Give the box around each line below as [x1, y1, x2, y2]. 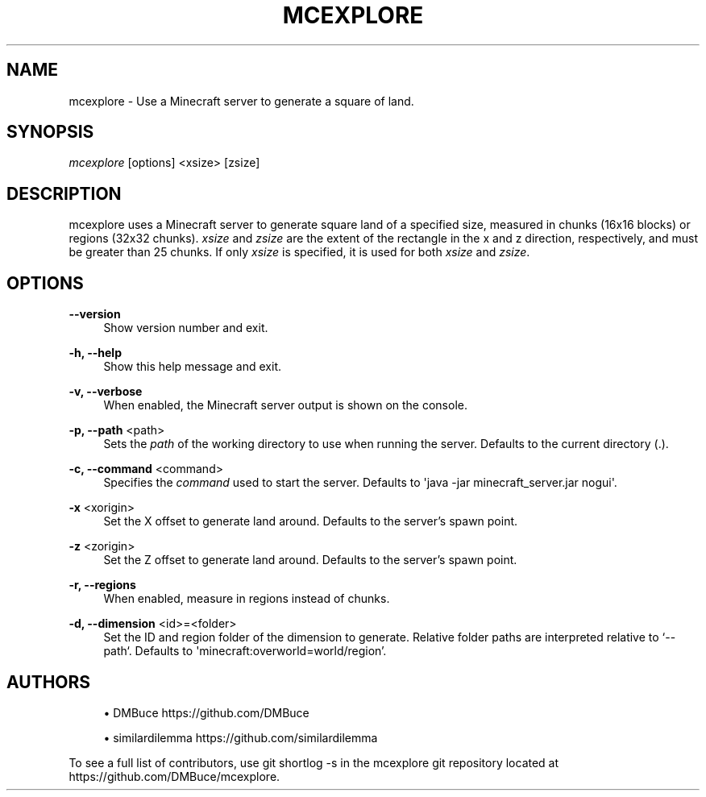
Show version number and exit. [103, 321, 268, 335]
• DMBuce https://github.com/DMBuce [103, 705, 309, 720]
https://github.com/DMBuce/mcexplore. [69, 769, 280, 783]
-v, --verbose [69, 384, 143, 399]
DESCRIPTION [6, 183, 122, 204]
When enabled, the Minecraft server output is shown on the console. [103, 398, 467, 413]
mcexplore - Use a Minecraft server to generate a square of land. [69, 93, 414, 108]
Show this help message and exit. [103, 359, 281, 374]
